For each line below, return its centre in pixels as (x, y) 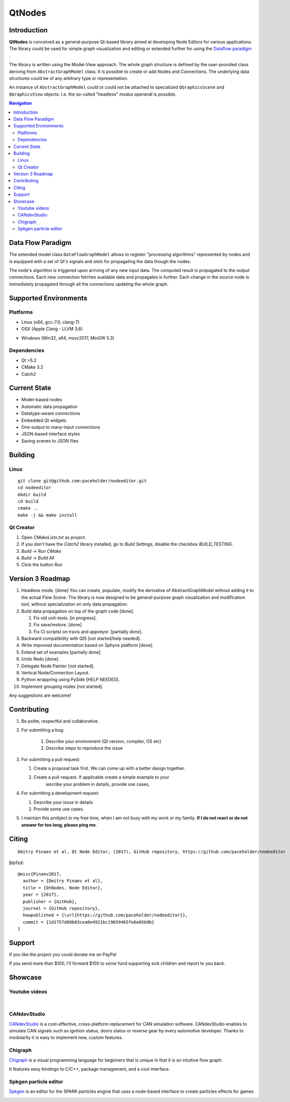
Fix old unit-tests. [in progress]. (65, 618)
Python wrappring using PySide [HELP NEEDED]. (70, 680)
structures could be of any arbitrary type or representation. (68, 78)
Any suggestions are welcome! (40, 695)
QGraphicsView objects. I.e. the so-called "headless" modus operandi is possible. (93, 94)
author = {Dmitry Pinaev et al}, (63, 881)
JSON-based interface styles (51, 434)
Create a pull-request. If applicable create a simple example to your (101, 777)
